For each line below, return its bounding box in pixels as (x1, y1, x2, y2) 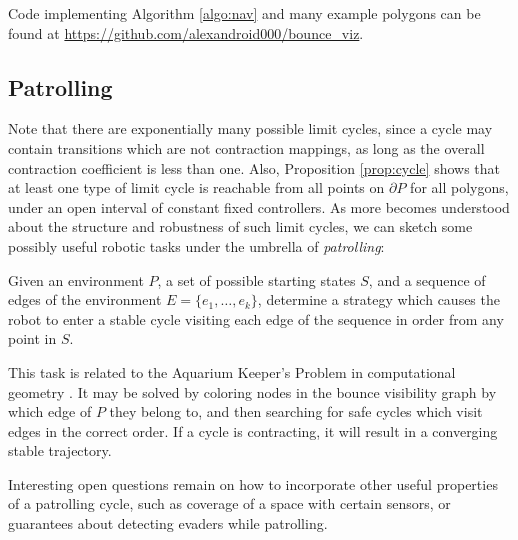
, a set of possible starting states (157, 269, 356, 290)
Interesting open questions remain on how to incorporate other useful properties (8, 473, 498, 494)
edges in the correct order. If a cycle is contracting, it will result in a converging (8, 420, 498, 441)
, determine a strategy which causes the (257, 289, 500, 310)
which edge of (8, 401, 92, 422)
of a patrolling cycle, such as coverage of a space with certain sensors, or (8, 493, 451, 514)
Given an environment (8, 269, 144, 290)
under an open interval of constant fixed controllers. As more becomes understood (8, 196, 510, 217)
